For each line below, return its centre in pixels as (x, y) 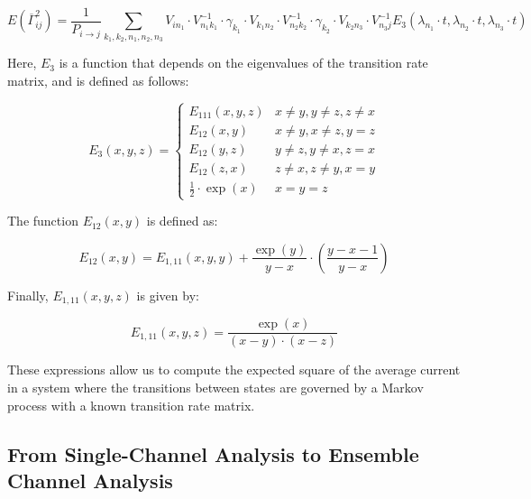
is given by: (168, 295)
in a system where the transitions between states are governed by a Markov (215, 388)
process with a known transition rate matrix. (131, 405)
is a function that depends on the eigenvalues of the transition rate (243, 63)
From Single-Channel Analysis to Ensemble (213, 453)
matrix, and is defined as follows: (98, 80)
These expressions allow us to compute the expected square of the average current (234, 370)
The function (43, 221)
